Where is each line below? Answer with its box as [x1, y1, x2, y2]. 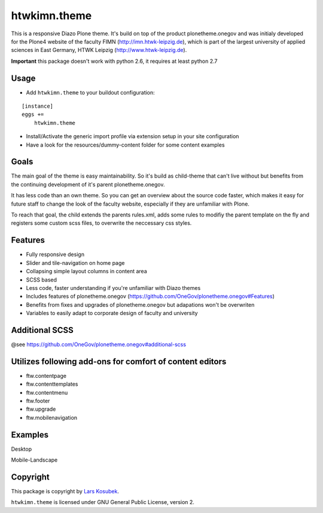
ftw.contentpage [26, 372, 67, 379]
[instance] [22, 103, 54, 110]
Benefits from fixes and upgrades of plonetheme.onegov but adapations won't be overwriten [26, 301, 255, 308]
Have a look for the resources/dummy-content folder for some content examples [26, 141, 225, 148]
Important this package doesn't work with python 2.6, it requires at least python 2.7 [11, 57, 218, 65]
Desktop [11, 445, 32, 453]
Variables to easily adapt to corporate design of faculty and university [26, 310, 198, 317]
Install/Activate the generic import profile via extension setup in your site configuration [26, 133, 239, 140]
